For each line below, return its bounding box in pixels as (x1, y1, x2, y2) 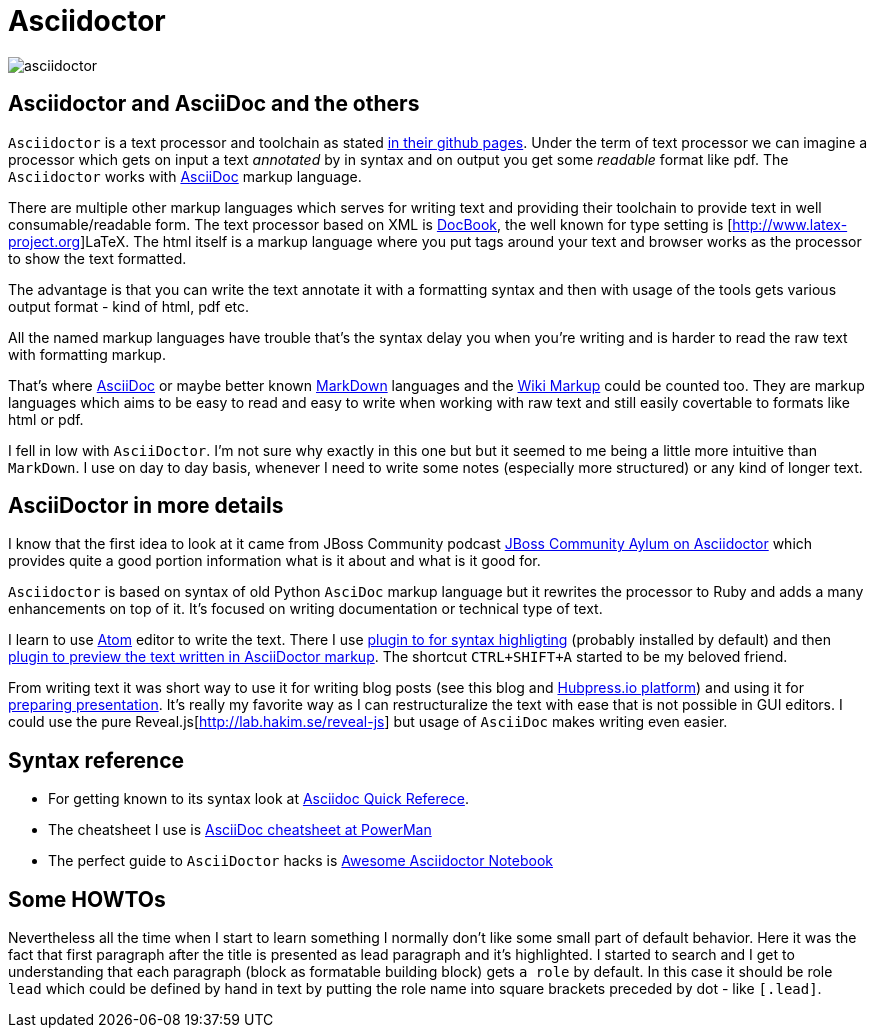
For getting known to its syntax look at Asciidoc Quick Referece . (48, 790, 469, 808)
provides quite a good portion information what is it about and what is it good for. (8, 552, 541, 570)
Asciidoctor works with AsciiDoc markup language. (8, 167, 362, 185)
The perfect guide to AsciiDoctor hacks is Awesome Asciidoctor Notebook (48, 852, 553, 870)
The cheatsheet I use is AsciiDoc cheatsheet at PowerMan (48, 821, 432, 839)
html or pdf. (8, 410, 84, 428)
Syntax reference (8, 747, 185, 773)
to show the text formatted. (8, 249, 187, 267)
